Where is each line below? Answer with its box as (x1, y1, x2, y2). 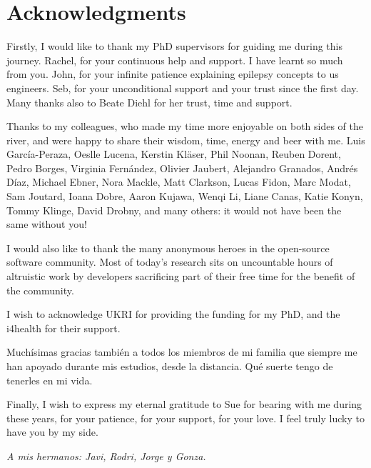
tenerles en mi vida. (6, 372, 93, 387)
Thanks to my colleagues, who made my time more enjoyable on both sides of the (6, 119, 364, 134)
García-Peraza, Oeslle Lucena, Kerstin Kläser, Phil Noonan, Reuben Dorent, (6, 146, 341, 161)
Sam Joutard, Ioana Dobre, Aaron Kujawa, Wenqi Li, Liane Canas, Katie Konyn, (6, 189, 363, 204)
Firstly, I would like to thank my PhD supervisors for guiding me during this (6, 39, 343, 54)
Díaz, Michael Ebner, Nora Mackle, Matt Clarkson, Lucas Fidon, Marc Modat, (6, 174, 351, 189)
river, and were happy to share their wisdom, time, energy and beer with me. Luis (6, 132, 365, 147)
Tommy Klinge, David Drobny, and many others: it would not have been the (6, 202, 342, 217)
